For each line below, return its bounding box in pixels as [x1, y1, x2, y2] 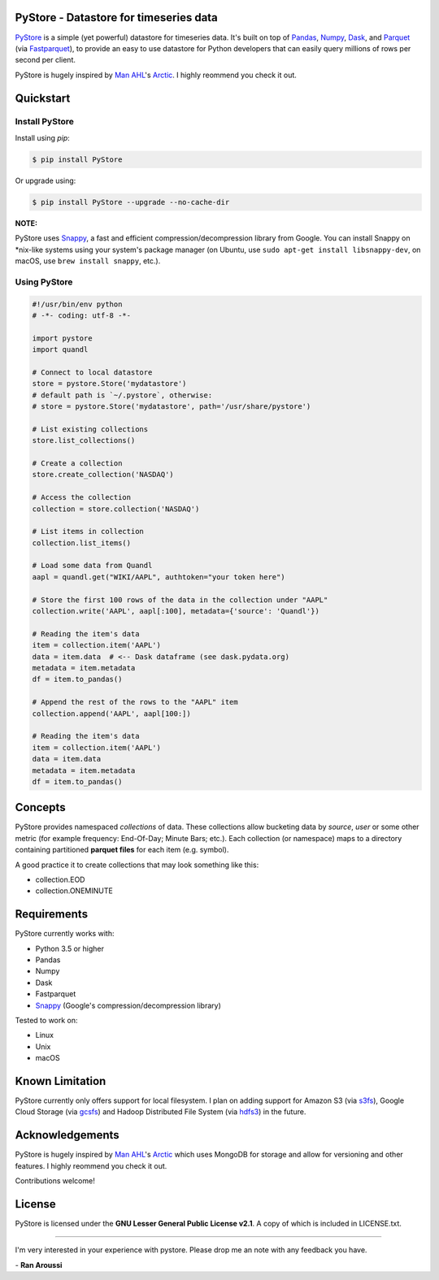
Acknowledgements [15, 1128, 120, 1142]
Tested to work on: [15, 1016, 78, 1025]
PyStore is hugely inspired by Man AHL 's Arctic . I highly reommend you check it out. [15, 70, 297, 80]
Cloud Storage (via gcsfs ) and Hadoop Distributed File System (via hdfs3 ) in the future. [15, 1107, 306, 1117]
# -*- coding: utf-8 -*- [32, 310, 132, 320]
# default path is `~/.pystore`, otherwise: [32, 390, 213, 400]
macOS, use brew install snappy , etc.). [15, 256, 161, 266]
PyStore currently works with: [15, 929, 115, 939]
